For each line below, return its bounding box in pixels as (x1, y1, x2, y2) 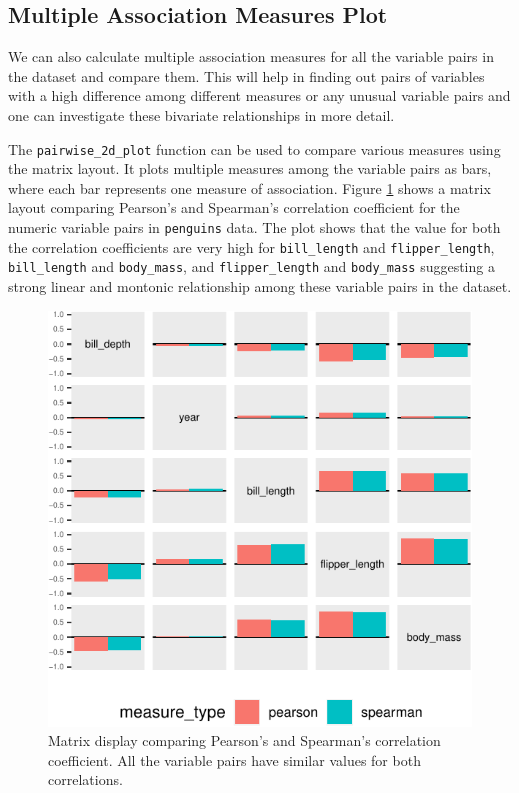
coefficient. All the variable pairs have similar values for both (48, 749, 421, 770)
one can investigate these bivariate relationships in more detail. (8, 104, 395, 125)
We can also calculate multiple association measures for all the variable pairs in (8, 46, 494, 67)
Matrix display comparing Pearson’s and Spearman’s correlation (48, 730, 441, 751)
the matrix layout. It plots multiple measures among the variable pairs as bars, (8, 158, 492, 179)
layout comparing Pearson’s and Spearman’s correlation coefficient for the (8, 197, 460, 218)
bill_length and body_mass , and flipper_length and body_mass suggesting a (8, 256, 495, 277)
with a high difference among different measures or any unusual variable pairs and (8, 85, 511, 106)
